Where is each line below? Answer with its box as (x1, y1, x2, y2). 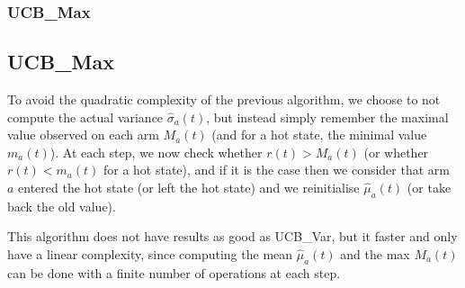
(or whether (363, 142, 429, 161)
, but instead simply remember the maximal (206, 107, 449, 126)
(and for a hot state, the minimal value (211, 125, 427, 144)
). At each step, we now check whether (49, 142, 263, 161)
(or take (407, 178, 452, 197)
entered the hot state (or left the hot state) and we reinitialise (18, 178, 360, 197)
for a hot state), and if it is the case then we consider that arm (103, 160, 450, 179)
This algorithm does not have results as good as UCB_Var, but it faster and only (7, 227, 458, 246)
